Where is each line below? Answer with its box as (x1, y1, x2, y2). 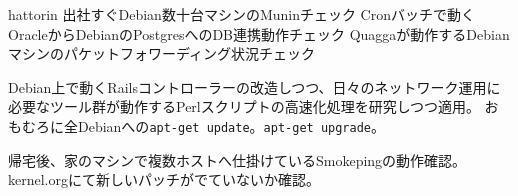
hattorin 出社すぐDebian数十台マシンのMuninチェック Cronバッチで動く (8, 4, 475, 24)
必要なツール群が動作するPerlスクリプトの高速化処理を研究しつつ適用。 (8, 96, 480, 117)
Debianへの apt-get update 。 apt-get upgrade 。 (77, 115, 385, 136)
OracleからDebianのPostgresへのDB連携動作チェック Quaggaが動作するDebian (8, 23, 510, 44)
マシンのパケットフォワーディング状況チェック (8, 43, 316, 64)
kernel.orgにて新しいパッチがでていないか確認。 (8, 169, 320, 190)
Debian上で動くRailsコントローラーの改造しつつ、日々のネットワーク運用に (8, 76, 501, 97)
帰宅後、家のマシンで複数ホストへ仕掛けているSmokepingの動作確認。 (8, 149, 467, 170)
